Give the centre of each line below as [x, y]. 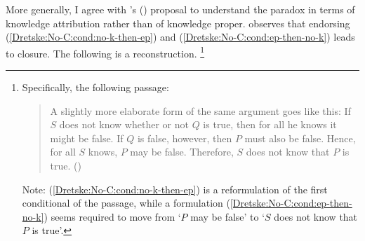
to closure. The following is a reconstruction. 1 [105, 52]
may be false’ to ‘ [228, 216]
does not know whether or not [124, 124]
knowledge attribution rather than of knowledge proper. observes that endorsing [178, 23]
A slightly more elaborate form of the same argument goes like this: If [200, 110]
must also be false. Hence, [300, 138]
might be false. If [87, 138]
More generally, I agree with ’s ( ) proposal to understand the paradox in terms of [180, 9]
